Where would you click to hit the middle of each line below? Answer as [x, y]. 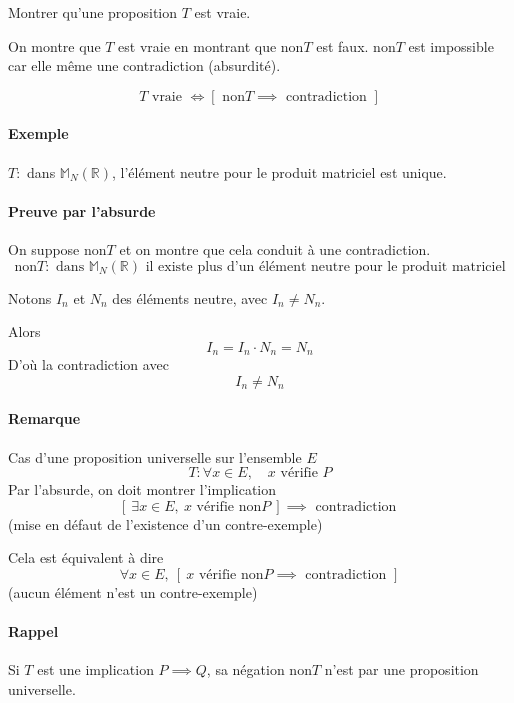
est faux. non [356, 45]
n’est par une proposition [401, 669]
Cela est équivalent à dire [86, 557]
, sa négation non [259, 669]
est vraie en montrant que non [211, 45]
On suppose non [57, 248]
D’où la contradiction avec [88, 364]
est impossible [451, 45]
